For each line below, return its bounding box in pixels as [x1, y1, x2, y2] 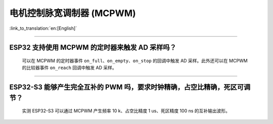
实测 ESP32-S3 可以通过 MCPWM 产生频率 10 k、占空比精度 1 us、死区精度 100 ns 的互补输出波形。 [22, 108, 230, 114]
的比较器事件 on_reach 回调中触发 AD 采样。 [22, 65, 117, 71]
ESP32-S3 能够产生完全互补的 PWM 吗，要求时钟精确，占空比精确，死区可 [9, 83, 244, 92]
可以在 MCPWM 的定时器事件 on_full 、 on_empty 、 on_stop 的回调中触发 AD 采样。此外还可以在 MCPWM [22, 57, 248, 64]
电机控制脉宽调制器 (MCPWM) [9, 8, 136, 19]
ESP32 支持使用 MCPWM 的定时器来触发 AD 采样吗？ [9, 43, 176, 52]
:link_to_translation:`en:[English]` [9, 25, 77, 31]
